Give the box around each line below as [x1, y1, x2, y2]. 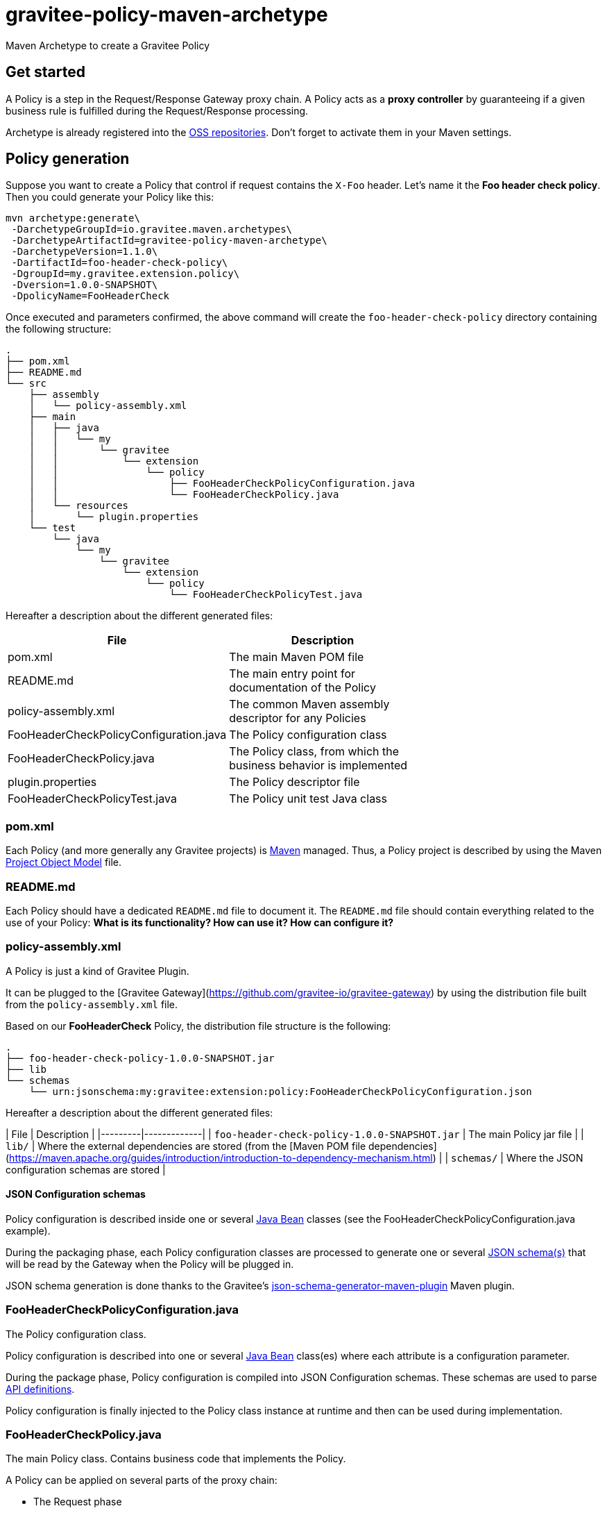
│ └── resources [28, 500, 129, 512]
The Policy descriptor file [229, 775, 360, 789]
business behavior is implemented [229, 758, 408, 773]
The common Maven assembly [229, 697, 390, 712]
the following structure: [6, 323, 112, 335]
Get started [6, 63, 85, 81]
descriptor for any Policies [229, 711, 366, 726]
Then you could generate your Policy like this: [6, 191, 214, 203]
